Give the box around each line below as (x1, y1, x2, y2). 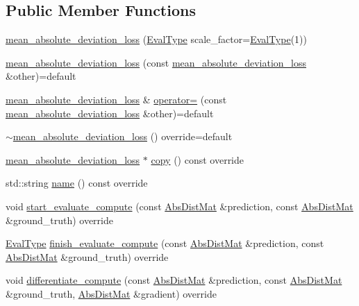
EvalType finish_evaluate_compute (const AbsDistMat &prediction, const (6, 236, 324, 250)
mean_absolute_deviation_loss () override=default (12, 129, 233, 144)
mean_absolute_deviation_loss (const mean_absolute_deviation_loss (6, 55, 307, 69)
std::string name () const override (6, 176, 148, 190)
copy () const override (151, 152, 244, 167)
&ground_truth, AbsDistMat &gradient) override (6, 286, 217, 300)
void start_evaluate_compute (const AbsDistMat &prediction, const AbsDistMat (6, 198, 353, 213)
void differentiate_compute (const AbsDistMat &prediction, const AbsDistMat (6, 273, 342, 287)
